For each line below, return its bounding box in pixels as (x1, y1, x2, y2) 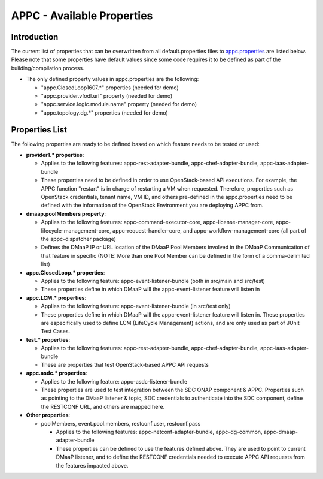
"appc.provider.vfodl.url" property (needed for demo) (41, 92, 173, 100)
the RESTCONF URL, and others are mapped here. (41, 403, 165, 410)
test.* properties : (26, 336, 71, 343)
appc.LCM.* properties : (26, 294, 87, 301)
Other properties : (26, 411, 71, 419)
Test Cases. (41, 327, 71, 335)
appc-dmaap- (263, 428, 298, 435)
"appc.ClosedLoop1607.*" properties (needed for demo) (41, 84, 179, 91)
